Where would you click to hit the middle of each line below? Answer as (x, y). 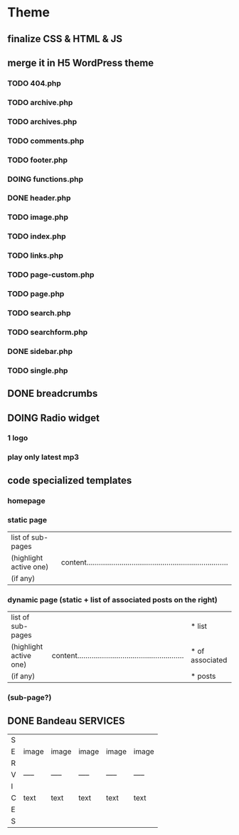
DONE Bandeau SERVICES (66, 720)
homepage (26, 500)
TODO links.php (36, 255)
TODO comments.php (46, 141)
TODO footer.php (38, 160)
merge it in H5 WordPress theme (81, 62)
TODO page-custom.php (51, 275)
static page (27, 520)
